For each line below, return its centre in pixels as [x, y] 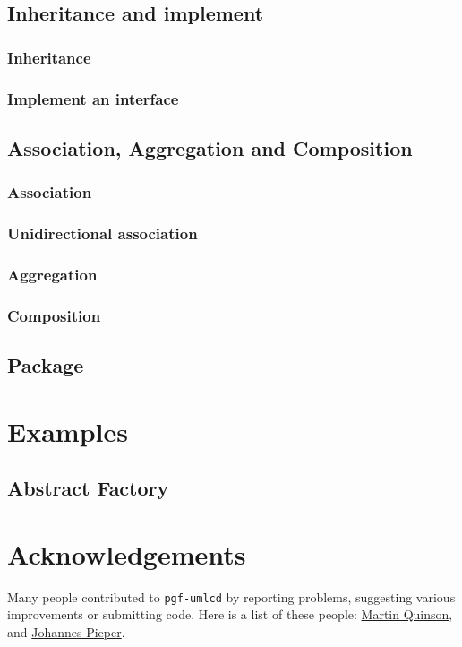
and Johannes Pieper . [66, 631]
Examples [68, 431]
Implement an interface [93, 98]
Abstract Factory [88, 488]
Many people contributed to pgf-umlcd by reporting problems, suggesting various [231, 596]
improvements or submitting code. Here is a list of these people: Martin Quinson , [230, 614]
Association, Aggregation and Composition [210, 147]
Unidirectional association [103, 233]
